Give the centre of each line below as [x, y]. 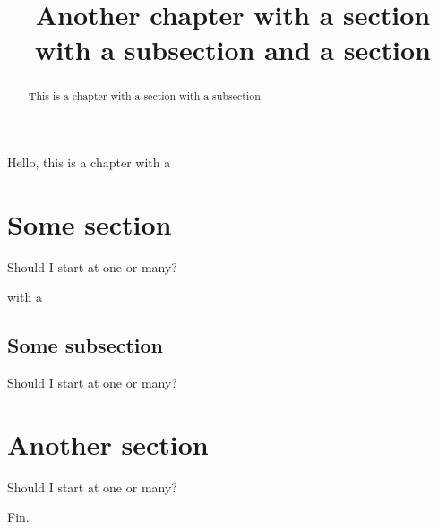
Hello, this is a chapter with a [89, 162]
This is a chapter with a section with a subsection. [146, 96]
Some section [90, 223]
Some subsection [86, 345]
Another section [108, 444]
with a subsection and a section [233, 50]
